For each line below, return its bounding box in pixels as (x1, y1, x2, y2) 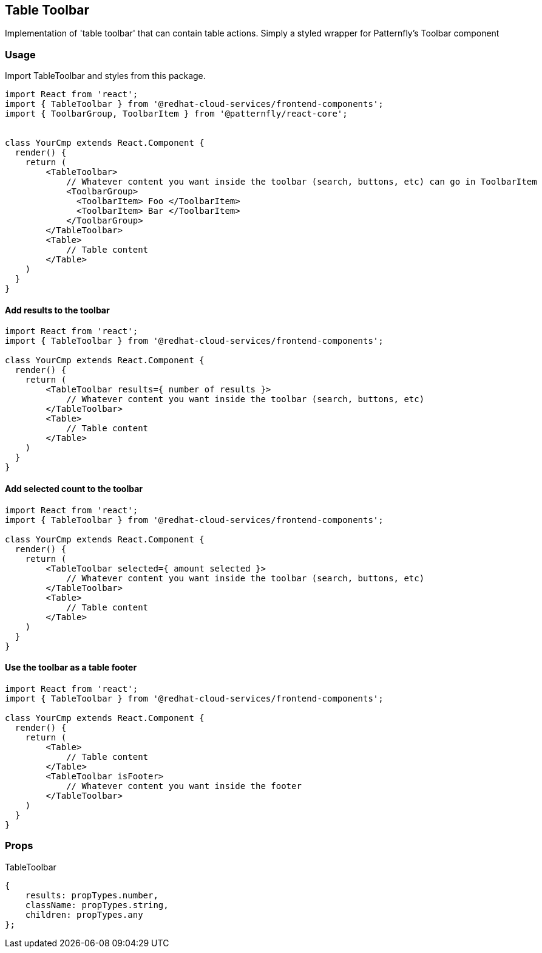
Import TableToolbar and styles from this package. (5, 70, 206, 81)
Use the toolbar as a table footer (5, 662, 137, 673)
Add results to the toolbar (5, 304, 110, 315)
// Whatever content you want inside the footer (66, 781, 302, 791)
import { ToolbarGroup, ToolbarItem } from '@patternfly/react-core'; (5, 109, 348, 119)
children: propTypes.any (25, 909, 143, 920)
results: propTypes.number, (25, 890, 158, 900)
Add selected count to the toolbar (5, 483, 143, 494)
